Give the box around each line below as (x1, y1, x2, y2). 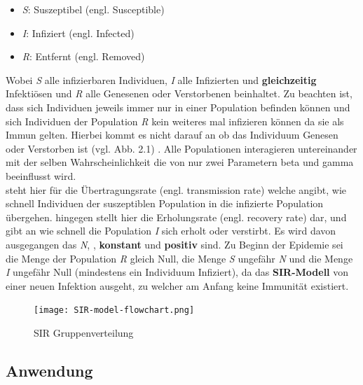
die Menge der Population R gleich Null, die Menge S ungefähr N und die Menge (6, 251, 353, 265)
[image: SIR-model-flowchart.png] (34, 305, 195, 316)
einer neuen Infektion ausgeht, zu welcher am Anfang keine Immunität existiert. (6, 278, 349, 293)
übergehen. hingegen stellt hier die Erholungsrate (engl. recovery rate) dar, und (6, 209, 347, 224)
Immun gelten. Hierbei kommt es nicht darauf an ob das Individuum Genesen (6, 127, 338, 142)
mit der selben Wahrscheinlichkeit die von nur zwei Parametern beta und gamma (6, 155, 354, 169)
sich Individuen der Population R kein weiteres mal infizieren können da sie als (6, 113, 344, 128)
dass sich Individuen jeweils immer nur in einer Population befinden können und (6, 99, 350, 114)
